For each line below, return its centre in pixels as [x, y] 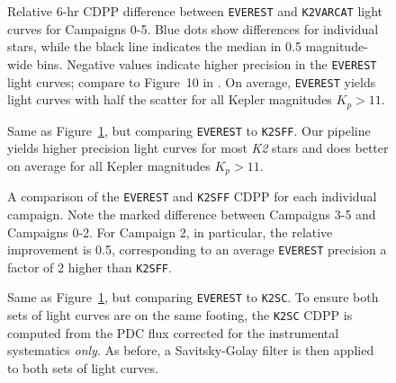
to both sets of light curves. [83, 367]
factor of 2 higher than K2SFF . [90, 267]
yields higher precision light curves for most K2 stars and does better [198, 148]
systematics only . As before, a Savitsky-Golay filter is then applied [191, 350]
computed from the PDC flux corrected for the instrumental [173, 332]
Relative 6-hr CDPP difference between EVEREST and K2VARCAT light [195, 11]
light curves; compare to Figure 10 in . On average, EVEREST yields [192, 81]
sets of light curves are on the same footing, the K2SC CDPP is [180, 315]
